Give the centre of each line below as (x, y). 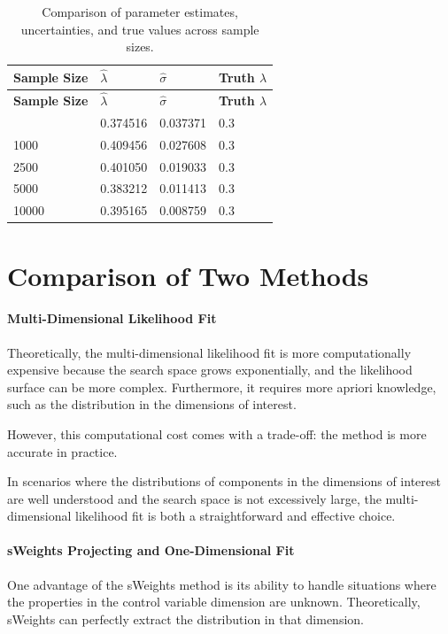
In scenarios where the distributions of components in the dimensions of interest (224, 481)
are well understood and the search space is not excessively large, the (194, 498)
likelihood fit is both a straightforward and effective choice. (236, 516)
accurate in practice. (62, 451)
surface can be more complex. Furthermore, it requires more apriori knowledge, (222, 387)
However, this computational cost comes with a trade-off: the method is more (217, 433)
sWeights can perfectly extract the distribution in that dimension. (185, 619)
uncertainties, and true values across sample (140, 29)
